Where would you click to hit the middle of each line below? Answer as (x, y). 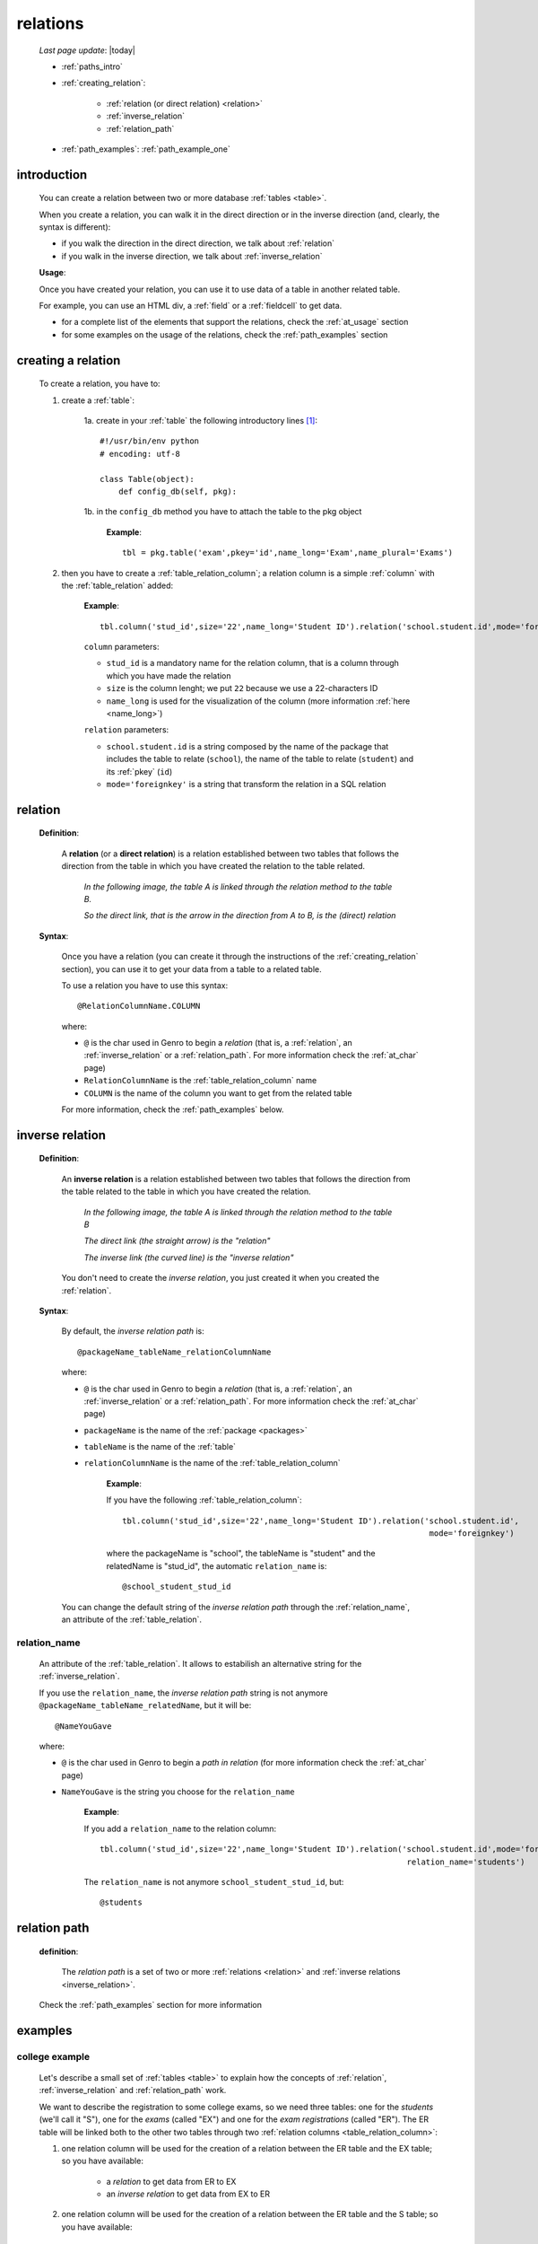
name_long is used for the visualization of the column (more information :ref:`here (258, 701)
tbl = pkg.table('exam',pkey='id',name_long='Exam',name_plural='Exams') (288, 553)
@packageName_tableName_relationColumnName (174, 1352)
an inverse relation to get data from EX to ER (188, 2194)
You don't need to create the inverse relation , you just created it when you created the (221, 1278)
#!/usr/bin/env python (150, 441)
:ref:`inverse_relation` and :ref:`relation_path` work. (133, 2091)
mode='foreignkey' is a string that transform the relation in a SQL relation (246, 784)
